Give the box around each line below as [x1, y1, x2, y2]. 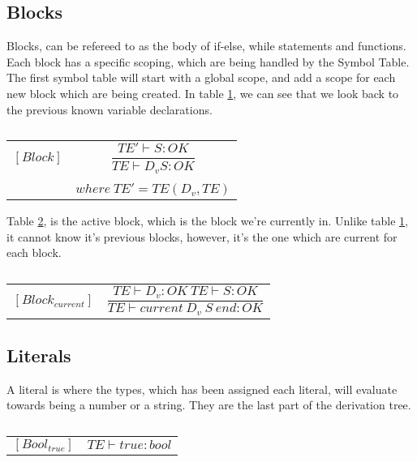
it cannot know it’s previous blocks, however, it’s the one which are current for [6, 228, 398, 245]
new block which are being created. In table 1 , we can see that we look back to [6, 84, 399, 101]
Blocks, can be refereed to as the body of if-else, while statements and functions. [6, 37, 406, 54]
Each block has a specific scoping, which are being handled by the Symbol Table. [6, 53, 410, 70]
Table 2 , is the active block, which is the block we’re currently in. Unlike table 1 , [6, 212, 408, 229]
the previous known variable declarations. [6, 101, 213, 118]
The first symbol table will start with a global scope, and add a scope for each [6, 69, 396, 86]
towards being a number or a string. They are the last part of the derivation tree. [6, 396, 411, 413]
